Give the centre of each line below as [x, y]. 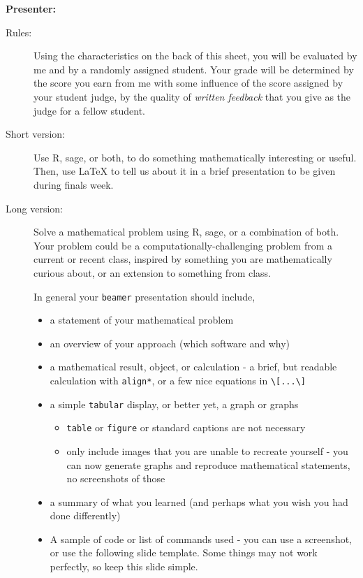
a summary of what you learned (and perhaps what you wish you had [199, 501]
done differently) [85, 515]
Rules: [19, 32]
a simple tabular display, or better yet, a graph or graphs [174, 404]
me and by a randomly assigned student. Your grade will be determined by [194, 69]
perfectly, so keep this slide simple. [124, 566]
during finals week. [74, 184]
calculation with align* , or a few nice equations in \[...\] [178, 380]
